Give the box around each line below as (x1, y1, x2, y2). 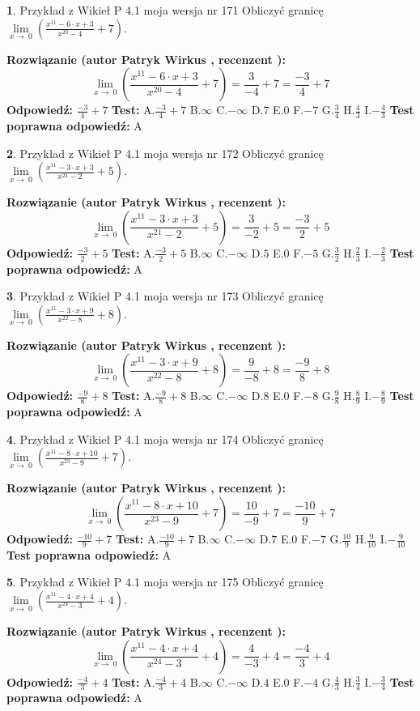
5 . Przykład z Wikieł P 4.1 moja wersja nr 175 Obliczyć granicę (6, 573, 324, 590)
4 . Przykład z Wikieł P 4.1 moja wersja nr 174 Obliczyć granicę (6, 430, 324, 447)
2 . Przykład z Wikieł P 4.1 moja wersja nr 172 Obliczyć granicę (6, 144, 324, 161)
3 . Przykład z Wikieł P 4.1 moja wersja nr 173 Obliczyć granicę (6, 287, 324, 304)
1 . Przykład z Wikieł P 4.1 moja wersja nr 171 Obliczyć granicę (6, 2, 324, 18)
